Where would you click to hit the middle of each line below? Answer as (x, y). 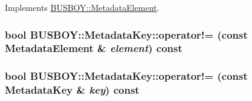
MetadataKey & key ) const (72, 90)
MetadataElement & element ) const (94, 48)
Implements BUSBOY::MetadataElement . (82, 7)
